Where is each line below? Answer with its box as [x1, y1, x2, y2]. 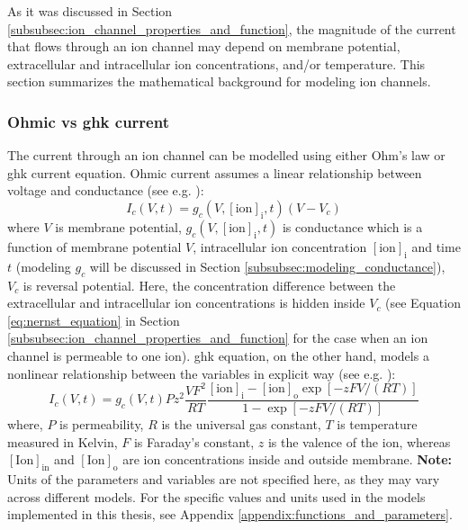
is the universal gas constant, [161, 414, 321, 433]
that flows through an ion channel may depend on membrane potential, [7, 37, 400, 56]
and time [411, 237, 461, 256]
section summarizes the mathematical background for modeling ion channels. [7, 72, 431, 91]
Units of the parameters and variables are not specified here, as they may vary [7, 469, 440, 488]
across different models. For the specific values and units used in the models [7, 487, 426, 506]
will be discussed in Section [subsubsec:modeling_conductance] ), [89, 256, 445, 275]
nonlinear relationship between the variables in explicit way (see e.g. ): [7, 364, 396, 382]
